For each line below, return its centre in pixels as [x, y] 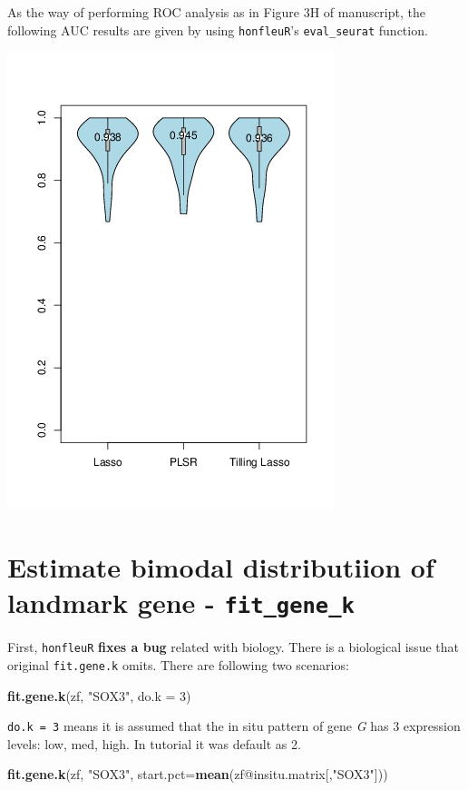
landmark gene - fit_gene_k [181, 602]
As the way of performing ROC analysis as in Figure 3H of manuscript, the [216, 12]
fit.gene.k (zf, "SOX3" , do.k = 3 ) [99, 695]
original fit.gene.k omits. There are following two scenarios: [178, 664]
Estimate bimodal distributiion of [221, 567]
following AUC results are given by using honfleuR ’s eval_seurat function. [218, 30]
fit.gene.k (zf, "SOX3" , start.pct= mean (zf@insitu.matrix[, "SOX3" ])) [198, 774]
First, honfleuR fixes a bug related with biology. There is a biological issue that [233, 647]
